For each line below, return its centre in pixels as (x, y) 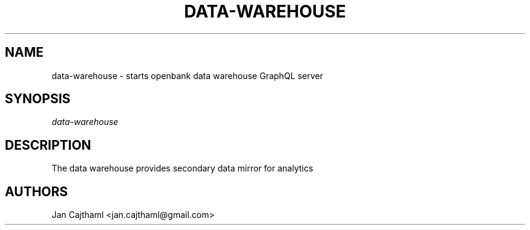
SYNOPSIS (38, 99)
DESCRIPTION (48, 145)
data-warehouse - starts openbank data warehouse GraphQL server (188, 75)
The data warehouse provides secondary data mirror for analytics (182, 168)
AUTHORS (37, 191)
